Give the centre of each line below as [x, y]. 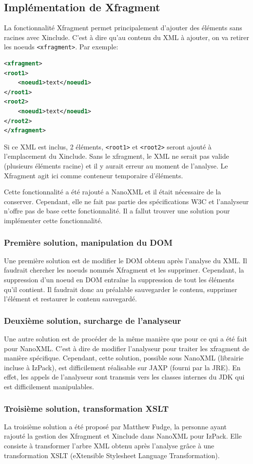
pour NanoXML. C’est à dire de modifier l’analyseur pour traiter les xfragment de [127, 348]
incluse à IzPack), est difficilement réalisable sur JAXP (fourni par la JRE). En [122, 367]
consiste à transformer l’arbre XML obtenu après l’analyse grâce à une [109, 445]
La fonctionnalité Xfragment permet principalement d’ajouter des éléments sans [123, 28]
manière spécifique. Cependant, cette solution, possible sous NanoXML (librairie [124, 358]
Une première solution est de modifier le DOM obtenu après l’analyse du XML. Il [126, 260]
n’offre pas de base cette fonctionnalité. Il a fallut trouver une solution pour [117, 211]
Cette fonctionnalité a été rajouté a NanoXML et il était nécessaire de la [113, 192]
